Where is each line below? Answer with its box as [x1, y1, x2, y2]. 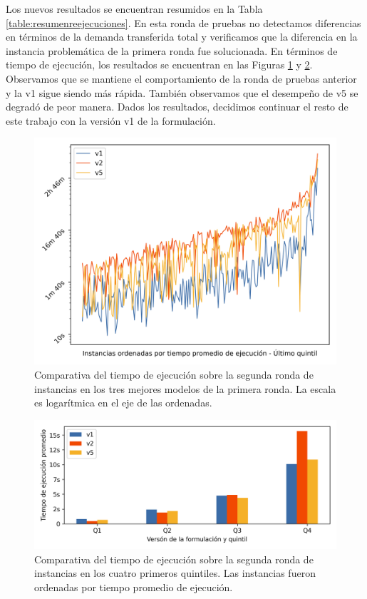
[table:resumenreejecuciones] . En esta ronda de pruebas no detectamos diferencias [6, 15, 361, 30]
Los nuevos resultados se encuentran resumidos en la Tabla [6, 1, 263, 16]
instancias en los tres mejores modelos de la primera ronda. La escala [34, 381, 336, 396]
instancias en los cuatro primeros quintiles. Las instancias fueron [34, 565, 316, 580]
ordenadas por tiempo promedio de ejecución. [34, 579, 233, 594]
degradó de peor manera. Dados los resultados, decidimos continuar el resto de [6, 99, 348, 114]
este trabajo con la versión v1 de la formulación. [6, 113, 216, 128]
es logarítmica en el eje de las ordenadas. [34, 395, 212, 410]
